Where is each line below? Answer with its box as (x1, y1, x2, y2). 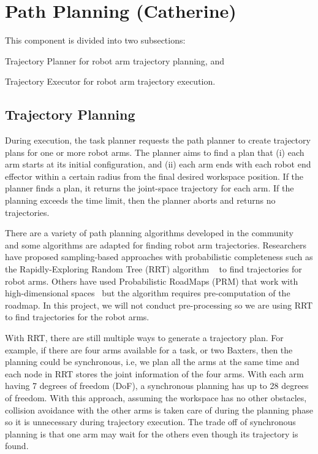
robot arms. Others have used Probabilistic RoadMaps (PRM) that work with (5, 274, 298, 287)
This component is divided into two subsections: (5, 34, 186, 47)
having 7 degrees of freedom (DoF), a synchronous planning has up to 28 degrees (5, 379, 309, 392)
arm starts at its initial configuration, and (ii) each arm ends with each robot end (5, 158, 311, 171)
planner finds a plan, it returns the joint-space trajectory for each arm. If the (5, 182, 294, 194)
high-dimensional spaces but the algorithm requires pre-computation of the (5, 287, 290, 299)
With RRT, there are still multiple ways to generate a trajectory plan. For (5, 331, 284, 344)
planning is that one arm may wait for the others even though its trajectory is (5, 427, 298, 440)
